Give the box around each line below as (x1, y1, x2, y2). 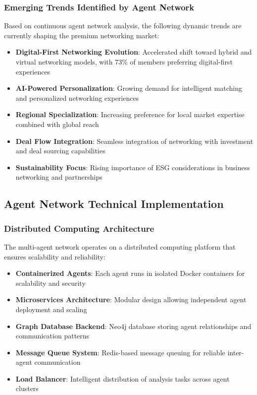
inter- (227, 347, 244, 357)
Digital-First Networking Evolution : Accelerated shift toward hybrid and (15, 47, 252, 57)
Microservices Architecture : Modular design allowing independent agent (15, 294, 247, 305)
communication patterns (15, 330, 90, 341)
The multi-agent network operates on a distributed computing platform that (4, 241, 236, 252)
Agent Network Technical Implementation (4, 196, 224, 211)
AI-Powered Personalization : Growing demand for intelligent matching (15, 83, 243, 93)
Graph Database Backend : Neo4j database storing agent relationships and (15, 321, 252, 331)
